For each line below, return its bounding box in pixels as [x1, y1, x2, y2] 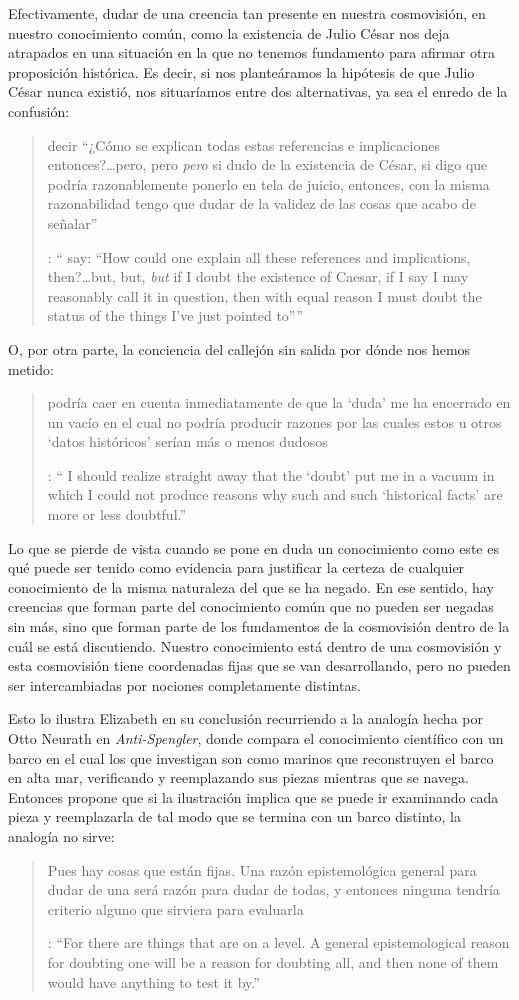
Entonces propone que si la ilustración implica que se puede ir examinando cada [8, 786, 499, 807]
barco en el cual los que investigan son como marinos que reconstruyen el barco [8, 747, 494, 768]
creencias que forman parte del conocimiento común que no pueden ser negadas [8, 596, 494, 617]
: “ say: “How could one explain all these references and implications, [47, 246, 471, 267]
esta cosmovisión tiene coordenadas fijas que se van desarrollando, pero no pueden [8, 655, 511, 676]
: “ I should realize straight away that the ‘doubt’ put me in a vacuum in [47, 464, 495, 485]
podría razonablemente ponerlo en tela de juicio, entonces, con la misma [47, 173, 490, 194]
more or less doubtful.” [47, 504, 187, 525]
